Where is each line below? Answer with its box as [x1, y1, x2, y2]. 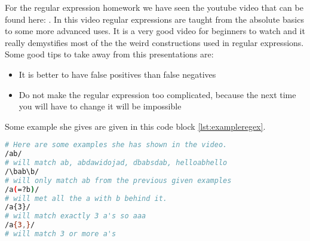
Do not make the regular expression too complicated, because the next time [19, 88, 296, 100]
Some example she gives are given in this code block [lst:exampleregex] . [5, 120, 266, 132]
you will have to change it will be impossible [19, 100, 182, 112]
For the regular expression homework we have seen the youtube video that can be [5, 1, 303, 13]
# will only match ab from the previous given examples [5, 176, 232, 185]
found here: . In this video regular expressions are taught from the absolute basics [5, 13, 304, 25]
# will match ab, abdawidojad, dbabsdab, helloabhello [5, 158, 228, 167]
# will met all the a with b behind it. [5, 194, 168, 203]
